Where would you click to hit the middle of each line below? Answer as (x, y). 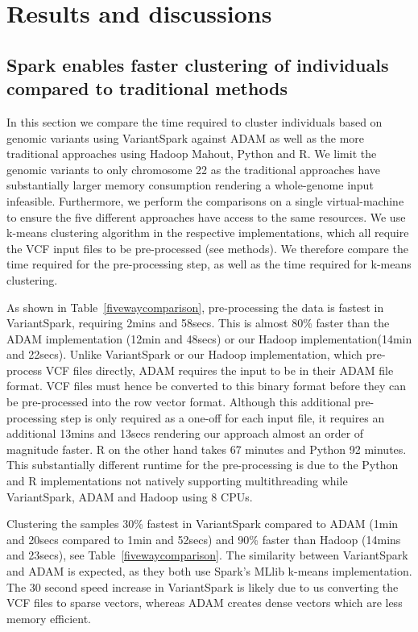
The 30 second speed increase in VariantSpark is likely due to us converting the (203, 586)
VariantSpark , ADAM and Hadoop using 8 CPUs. (130, 496)
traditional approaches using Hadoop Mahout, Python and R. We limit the (192, 154)
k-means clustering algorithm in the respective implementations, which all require (208, 233)
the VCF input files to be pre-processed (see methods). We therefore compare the (207, 248)
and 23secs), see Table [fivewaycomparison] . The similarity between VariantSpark (207, 555)
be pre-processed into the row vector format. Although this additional (179, 402)
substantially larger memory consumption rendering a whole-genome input (190, 185)
